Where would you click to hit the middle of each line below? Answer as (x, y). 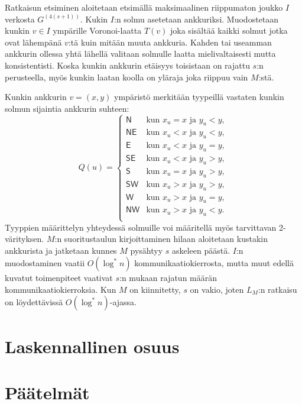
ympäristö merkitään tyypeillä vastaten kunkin (199, 97)
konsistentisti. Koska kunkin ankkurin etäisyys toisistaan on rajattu (127, 65)
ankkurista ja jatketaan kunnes (61, 250)
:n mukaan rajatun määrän (168, 278)
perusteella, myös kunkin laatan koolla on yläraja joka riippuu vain (126, 77)
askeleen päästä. (201, 250)
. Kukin (94, 19)
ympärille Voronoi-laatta (97, 30)
